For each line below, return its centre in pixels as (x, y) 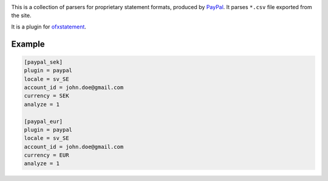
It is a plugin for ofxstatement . (49, 27)
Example (28, 44)
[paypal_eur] (43, 121)
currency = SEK (46, 96)
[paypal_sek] (43, 62)
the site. (21, 16)
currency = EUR (46, 155)
